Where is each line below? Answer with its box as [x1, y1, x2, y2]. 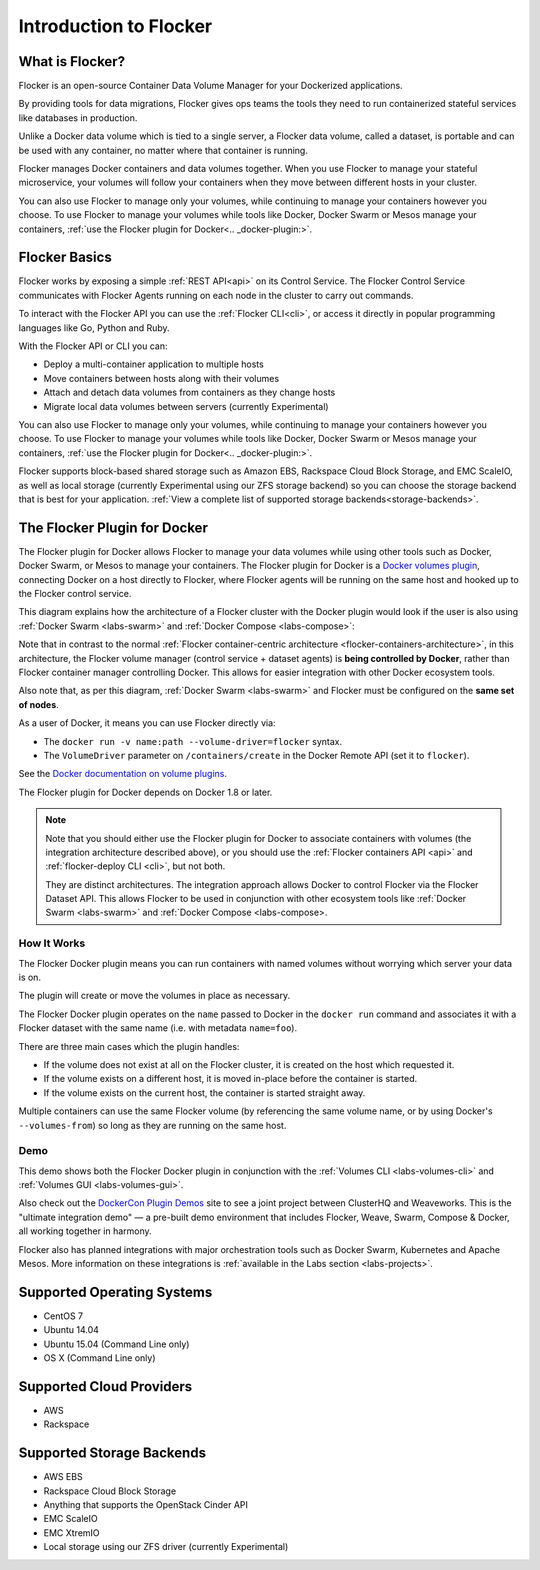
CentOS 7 [43, 1310, 84, 1322]
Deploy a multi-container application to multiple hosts [43, 358, 264, 370]
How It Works [18, 936, 86, 950]
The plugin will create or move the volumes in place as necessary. [18, 990, 290, 1002]
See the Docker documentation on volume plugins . [18, 768, 228, 780]
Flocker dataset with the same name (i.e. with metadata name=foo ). [18, 1022, 298, 1034]
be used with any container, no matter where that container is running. [18, 144, 309, 156]
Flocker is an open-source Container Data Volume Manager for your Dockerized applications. [18, 80, 404, 92]
